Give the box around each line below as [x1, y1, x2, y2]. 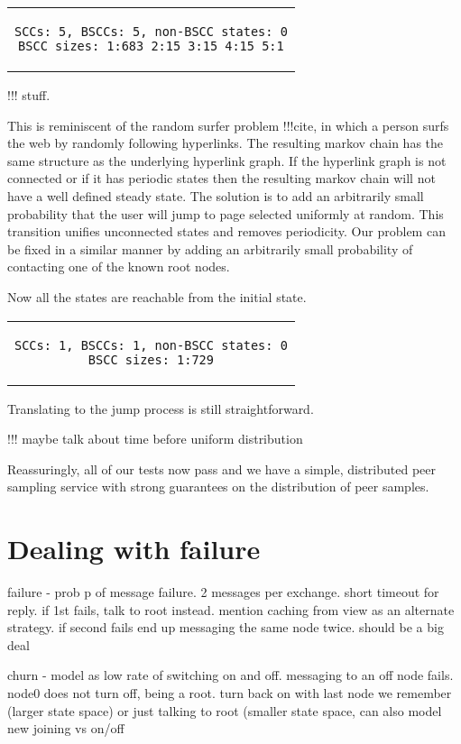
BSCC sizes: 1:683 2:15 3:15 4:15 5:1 [18, 39, 284, 53]
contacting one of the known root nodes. [7, 257, 230, 276]
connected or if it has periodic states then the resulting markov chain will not [7, 169, 436, 188]
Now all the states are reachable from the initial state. [7, 287, 307, 306]
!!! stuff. [7, 86, 51, 104]
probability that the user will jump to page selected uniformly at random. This [7, 204, 444, 223]
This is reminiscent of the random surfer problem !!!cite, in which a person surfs [7, 115, 449, 134]
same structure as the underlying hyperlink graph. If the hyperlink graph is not [7, 151, 447, 170]
